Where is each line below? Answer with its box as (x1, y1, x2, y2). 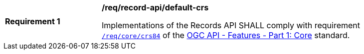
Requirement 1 (5, 16, 60, 26)
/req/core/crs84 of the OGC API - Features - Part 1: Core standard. (102, 30, 350, 40)
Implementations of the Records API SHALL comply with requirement (102, 20, 361, 30)
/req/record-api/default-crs (102, 2, 209, 12)
